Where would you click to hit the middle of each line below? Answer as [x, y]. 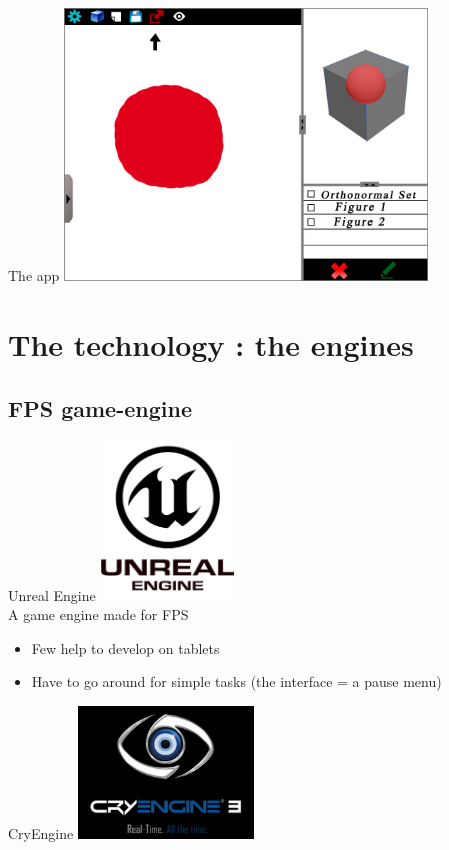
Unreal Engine [52, 594]
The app [34, 275]
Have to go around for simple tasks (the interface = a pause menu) [236, 681]
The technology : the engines [211, 344]
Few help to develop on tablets [125, 647]
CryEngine [41, 833]
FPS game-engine [100, 407]
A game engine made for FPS [98, 614]
